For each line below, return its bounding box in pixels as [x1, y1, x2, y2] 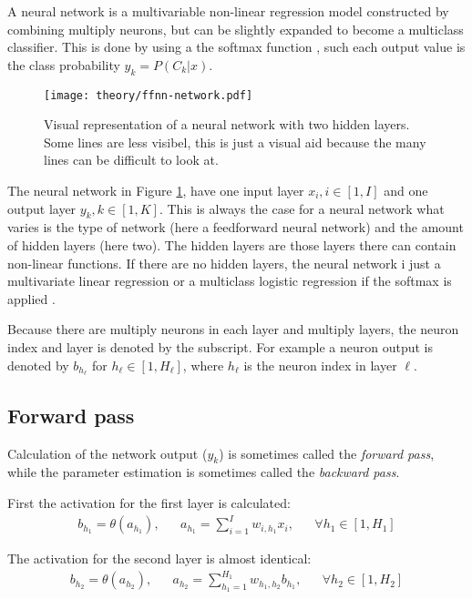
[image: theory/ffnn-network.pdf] [44, 88, 253, 102]
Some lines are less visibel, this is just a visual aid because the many [44, 132, 426, 151]
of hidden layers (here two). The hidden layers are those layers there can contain [7, 236, 457, 254]
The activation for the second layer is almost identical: [7, 549, 312, 568]
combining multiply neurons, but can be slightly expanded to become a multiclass [7, 19, 464, 38]
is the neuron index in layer [243, 355, 397, 374]
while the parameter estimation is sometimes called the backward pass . [7, 462, 400, 482]
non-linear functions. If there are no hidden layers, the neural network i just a [7, 253, 441, 272]
